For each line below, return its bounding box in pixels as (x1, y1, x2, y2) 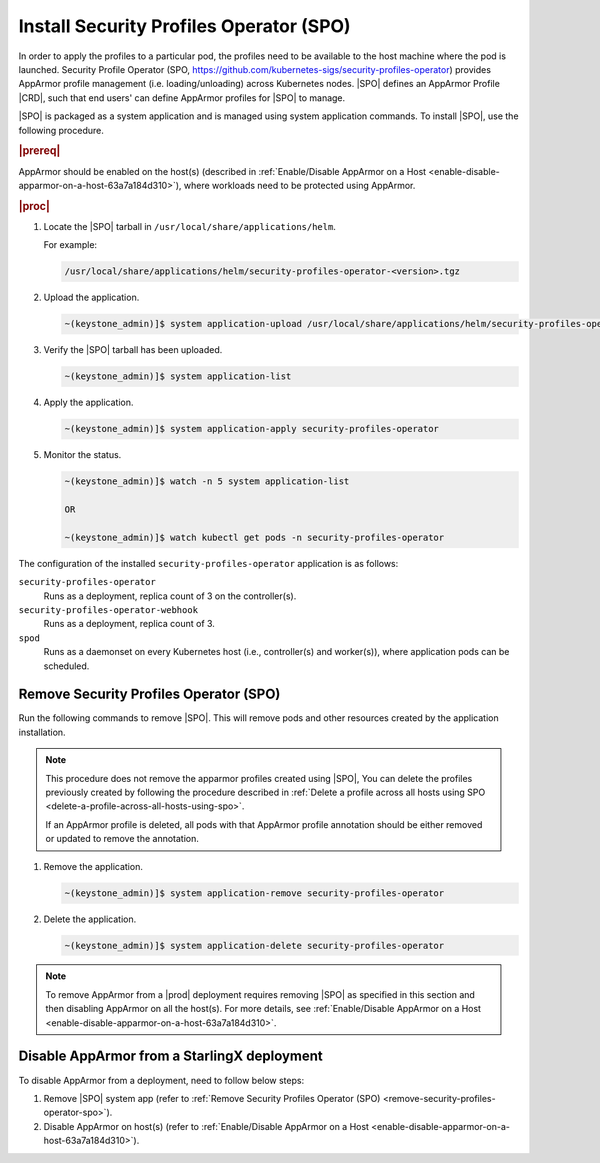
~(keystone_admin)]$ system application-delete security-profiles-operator (64, 940, 445, 951)
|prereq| (18, 144, 61, 158)
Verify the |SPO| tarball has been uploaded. (43, 344, 223, 356)
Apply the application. (43, 396, 134, 409)
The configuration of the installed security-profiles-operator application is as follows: (18, 557, 399, 569)
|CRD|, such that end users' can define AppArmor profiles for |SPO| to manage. (18, 91, 346, 104)
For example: (43, 239, 98, 251)
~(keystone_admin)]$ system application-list (64, 371, 292, 382)
